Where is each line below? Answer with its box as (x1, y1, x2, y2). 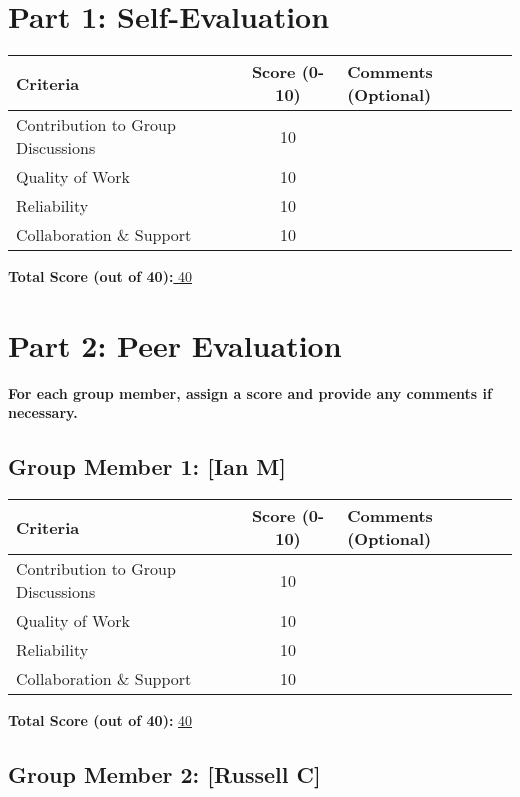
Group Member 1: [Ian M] (8, 451, 286, 482)
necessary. (8, 402, 78, 423)
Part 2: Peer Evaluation (8, 324, 342, 365)
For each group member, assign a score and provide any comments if (8, 382, 492, 403)
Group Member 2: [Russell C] (8, 759, 321, 790)
